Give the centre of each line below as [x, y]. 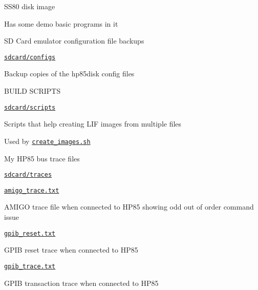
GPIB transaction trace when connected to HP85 [81, 283]
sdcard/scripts [30, 107]
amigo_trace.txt [32, 190]
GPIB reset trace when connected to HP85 [71, 250]
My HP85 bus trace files [42, 158]
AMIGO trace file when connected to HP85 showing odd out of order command [129, 207]
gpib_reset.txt [30, 233]
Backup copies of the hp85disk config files [69, 74]
